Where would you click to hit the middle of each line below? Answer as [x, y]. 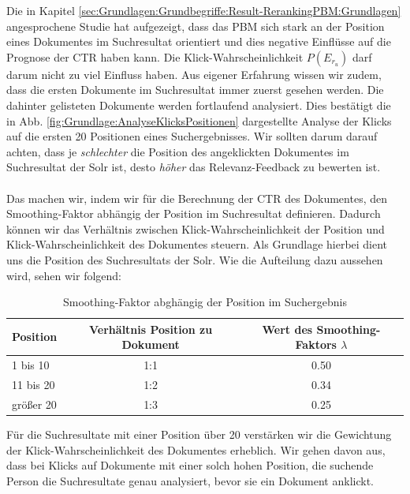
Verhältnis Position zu [151, 329]
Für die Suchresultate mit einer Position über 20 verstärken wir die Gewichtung [199, 434]
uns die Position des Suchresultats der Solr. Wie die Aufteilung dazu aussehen [195, 259]
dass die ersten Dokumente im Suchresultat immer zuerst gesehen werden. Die [195, 90]
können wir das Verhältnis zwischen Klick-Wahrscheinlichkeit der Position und [196, 228]
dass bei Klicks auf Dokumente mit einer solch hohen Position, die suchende [190, 465]
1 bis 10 [31, 365]
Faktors [316, 344]
